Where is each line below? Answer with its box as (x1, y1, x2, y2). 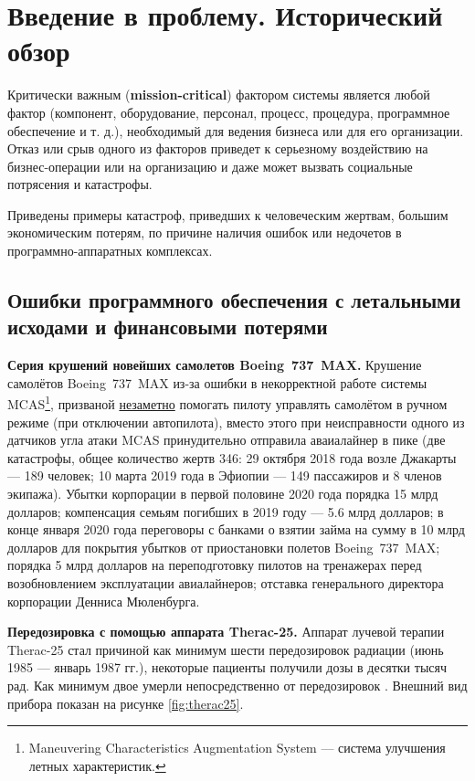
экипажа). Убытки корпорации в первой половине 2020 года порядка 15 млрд (7, 484, 438, 503)
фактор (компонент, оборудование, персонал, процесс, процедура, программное (7, 102, 450, 121)
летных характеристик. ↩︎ (28, 755, 166, 775)
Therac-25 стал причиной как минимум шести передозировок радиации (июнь (7, 639, 444, 659)
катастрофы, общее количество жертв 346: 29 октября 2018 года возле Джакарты (7, 448, 457, 467)
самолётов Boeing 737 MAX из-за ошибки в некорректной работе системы (7, 373, 427, 392)
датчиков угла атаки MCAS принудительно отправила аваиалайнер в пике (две (7, 430, 446, 449)
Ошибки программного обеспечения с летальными (7, 286, 461, 314)
